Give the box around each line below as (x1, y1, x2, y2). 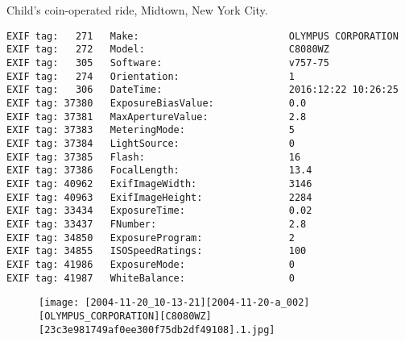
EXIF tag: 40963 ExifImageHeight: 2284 (6, 191, 312, 203)
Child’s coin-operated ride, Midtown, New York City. (6, 2, 268, 19)
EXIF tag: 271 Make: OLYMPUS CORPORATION (6, 30, 399, 42)
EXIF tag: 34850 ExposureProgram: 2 (6, 231, 295, 244)
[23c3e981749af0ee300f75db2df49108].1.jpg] (39, 323, 275, 336)
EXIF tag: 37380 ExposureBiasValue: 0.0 (6, 98, 307, 110)
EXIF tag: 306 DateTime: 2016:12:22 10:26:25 (6, 84, 399, 96)
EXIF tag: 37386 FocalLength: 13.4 (6, 165, 312, 177)
